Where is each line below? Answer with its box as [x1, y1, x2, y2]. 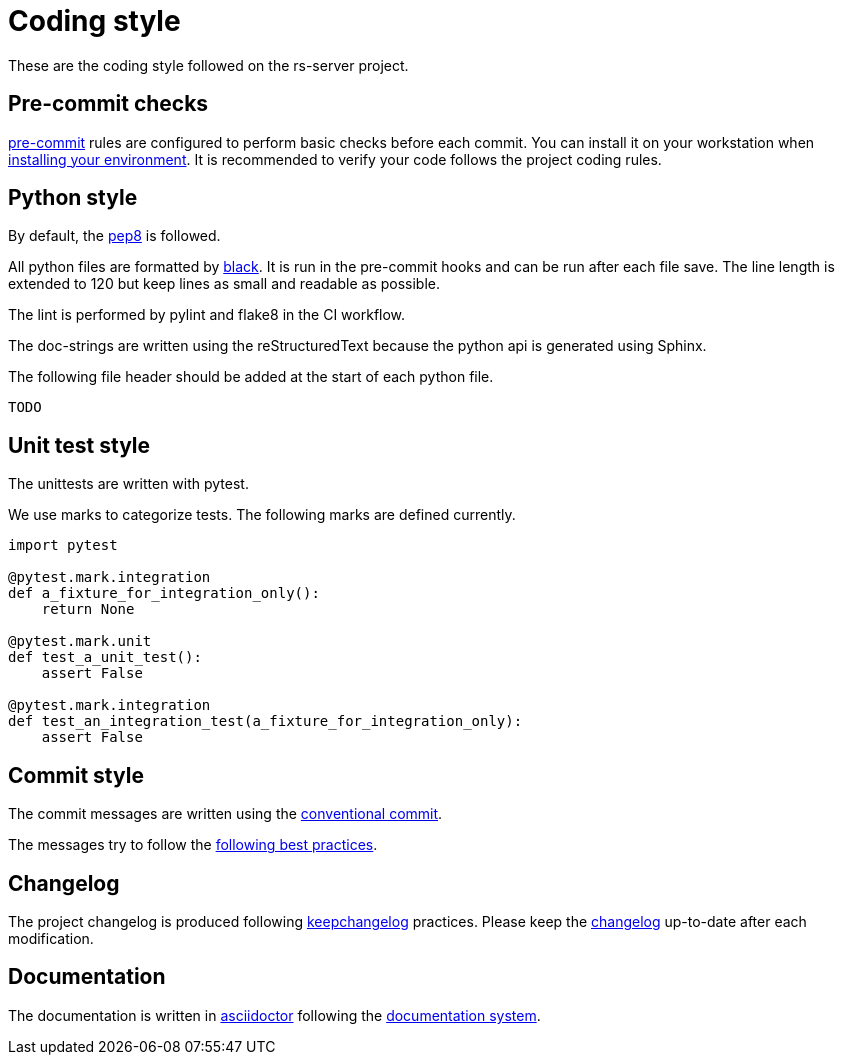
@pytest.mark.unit [8, 633, 152, 650]
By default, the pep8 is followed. [8, 227, 221, 245]
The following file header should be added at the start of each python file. [8, 368, 494, 386]
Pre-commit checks [8, 91, 209, 117]
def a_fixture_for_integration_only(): [8, 585, 320, 602]
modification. [8, 929, 94, 947]
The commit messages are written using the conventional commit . [8, 805, 443, 823]
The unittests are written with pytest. [8, 475, 249, 493]
